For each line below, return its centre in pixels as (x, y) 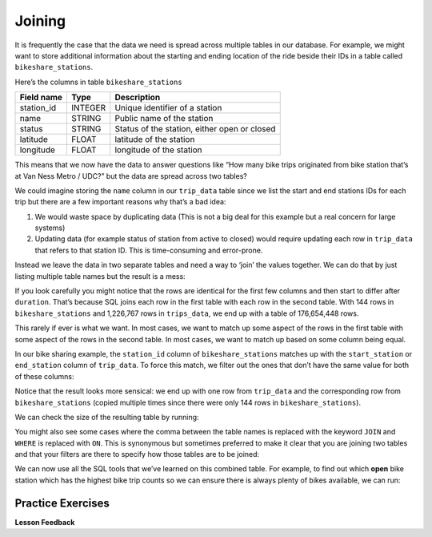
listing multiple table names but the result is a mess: (100, 276)
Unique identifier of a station (168, 108)
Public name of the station (164, 119)
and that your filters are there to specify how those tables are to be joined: (137, 454)
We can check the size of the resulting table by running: (107, 417)
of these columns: (45, 376)
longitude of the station (159, 150)
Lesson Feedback (45, 522)
